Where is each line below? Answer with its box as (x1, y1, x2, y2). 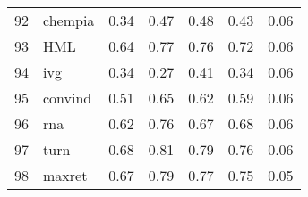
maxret (43, 165, 88, 185)
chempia (43, 10, 95, 30)
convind (43, 87, 92, 108)
